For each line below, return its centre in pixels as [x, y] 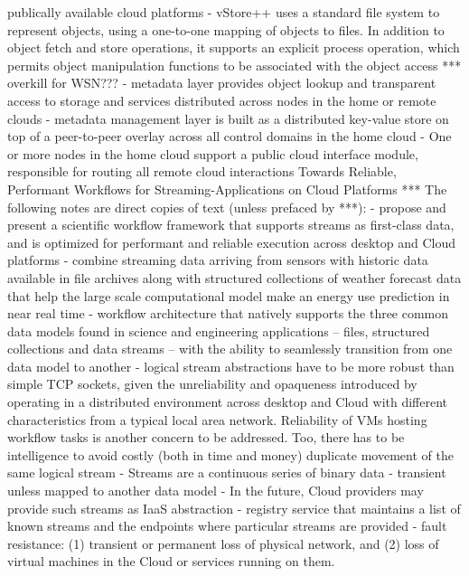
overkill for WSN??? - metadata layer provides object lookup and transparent [222, 83]
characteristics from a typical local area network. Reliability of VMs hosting [217, 419]
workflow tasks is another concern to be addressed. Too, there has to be [206, 437]
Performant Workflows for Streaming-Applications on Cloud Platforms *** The [227, 189]
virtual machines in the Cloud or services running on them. [171, 561]
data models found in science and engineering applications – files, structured [219, 330]
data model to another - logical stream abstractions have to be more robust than [231, 366]
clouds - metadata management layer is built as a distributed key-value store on [228, 118]
